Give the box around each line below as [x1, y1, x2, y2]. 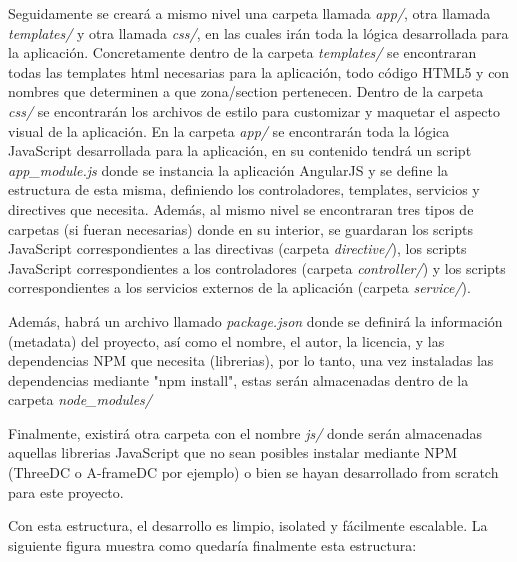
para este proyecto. [8, 481, 124, 502]
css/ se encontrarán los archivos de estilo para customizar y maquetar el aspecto [8, 100, 500, 121]
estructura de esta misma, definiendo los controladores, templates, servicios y [8, 179, 480, 200]
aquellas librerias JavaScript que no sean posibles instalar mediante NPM [8, 442, 458, 463]
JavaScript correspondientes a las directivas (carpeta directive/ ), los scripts [8, 238, 467, 259]
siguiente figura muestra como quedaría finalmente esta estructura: [8, 534, 417, 555]
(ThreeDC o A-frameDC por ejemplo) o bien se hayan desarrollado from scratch [8, 462, 499, 483]
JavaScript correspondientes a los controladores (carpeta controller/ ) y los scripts [8, 257, 506, 278]
